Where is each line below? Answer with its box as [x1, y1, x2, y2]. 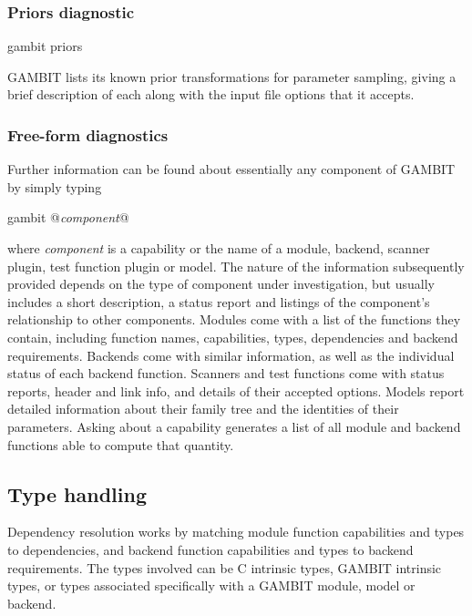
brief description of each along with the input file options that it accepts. [7, 85, 415, 104]
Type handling [7, 479, 147, 508]
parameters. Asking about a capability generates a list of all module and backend [7, 416, 461, 436]
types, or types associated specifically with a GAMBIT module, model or [7, 576, 416, 595]
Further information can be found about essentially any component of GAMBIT [7, 159, 456, 179]
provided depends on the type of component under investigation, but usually [7, 274, 435, 293]
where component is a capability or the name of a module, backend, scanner [7, 239, 430, 257]
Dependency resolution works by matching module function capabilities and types [7, 522, 465, 541]
